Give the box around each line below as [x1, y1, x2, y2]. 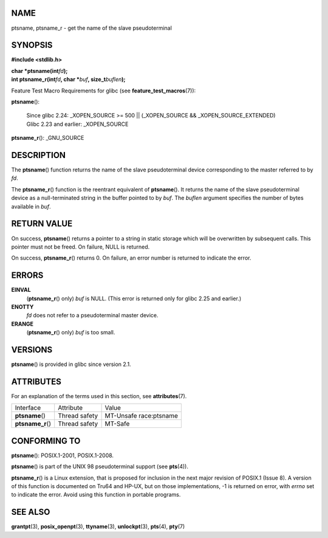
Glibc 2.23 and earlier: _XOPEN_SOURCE [26, 120, 129, 128]
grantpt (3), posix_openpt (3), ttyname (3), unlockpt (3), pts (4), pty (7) [11, 523, 185, 530]
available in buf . [11, 202, 51, 210]
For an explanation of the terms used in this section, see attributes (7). [11, 392, 187, 399]
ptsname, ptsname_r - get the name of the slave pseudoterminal [11, 24, 173, 32]
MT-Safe [104, 419, 130, 428]
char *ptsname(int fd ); [11, 67, 68, 74]
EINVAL [11, 286, 31, 294]
